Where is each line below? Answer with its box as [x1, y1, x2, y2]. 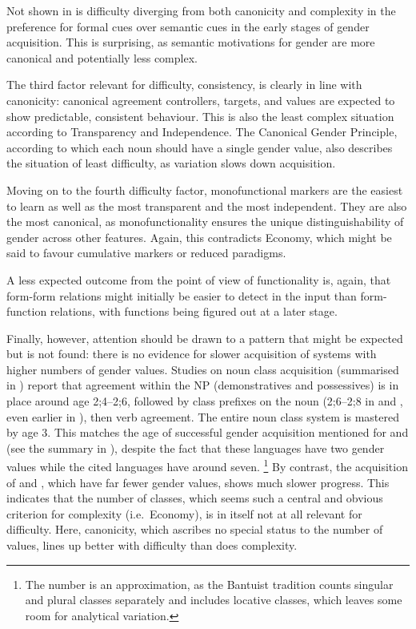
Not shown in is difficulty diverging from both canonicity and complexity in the [6, 2, 396, 18]
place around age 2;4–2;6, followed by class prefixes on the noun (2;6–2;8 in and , [6, 393, 403, 409]
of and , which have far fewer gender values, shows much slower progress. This [6, 474, 390, 490]
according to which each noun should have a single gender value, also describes [6, 139, 393, 155]
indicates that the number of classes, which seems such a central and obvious [6, 490, 383, 506]
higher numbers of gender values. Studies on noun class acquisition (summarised [6, 361, 399, 377]
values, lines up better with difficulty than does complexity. [6, 537, 298, 554]
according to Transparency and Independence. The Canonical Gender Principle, [6, 123, 398, 140]
